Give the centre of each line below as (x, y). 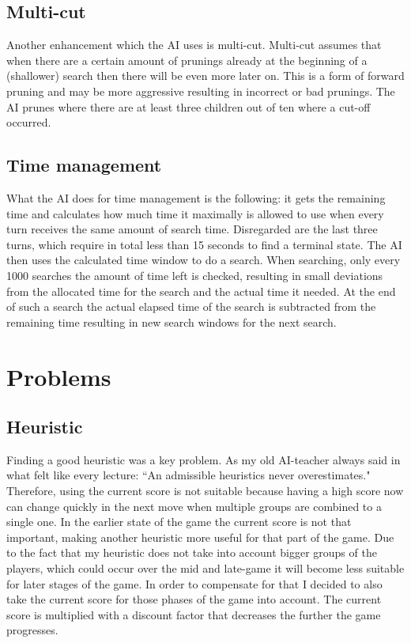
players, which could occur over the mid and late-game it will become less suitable (205, 568)
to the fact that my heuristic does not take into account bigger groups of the (192, 552)
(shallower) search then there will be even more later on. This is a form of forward (205, 76)
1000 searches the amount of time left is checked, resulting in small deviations (195, 275)
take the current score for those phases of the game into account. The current (194, 599)
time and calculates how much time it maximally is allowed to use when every (195, 213)
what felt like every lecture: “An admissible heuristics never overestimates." (189, 475)
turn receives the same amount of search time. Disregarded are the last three (192, 229)
